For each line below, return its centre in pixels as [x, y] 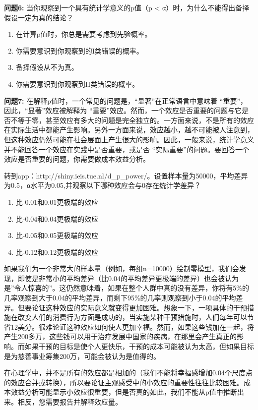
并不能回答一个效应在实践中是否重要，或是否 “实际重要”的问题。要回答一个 [127, 149]
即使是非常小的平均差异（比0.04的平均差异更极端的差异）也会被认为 [128, 278]
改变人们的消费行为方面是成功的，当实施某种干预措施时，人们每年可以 [132, 317]
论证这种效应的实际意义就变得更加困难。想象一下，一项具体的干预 [139, 307]
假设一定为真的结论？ [39, 17]
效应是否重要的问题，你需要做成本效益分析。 [77, 159]
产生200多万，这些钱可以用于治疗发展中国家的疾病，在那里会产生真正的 [120, 336]
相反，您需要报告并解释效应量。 [70, 402]
